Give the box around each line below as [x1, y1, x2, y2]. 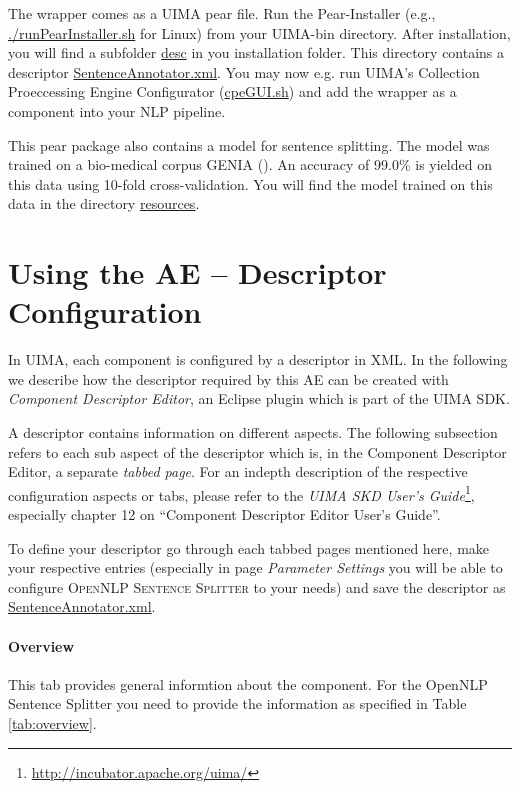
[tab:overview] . [8, 713, 97, 734]
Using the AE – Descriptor [8, 252, 387, 293]
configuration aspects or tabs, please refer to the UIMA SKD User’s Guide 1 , [8, 481, 475, 505]
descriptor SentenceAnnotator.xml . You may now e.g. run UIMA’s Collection [8, 61, 480, 82]
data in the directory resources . [8, 193, 200, 214]
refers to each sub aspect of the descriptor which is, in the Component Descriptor [8, 441, 507, 462]
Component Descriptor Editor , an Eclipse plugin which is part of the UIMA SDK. [8, 388, 510, 409]
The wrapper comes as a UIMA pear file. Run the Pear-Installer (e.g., [8, 3, 436, 23]
